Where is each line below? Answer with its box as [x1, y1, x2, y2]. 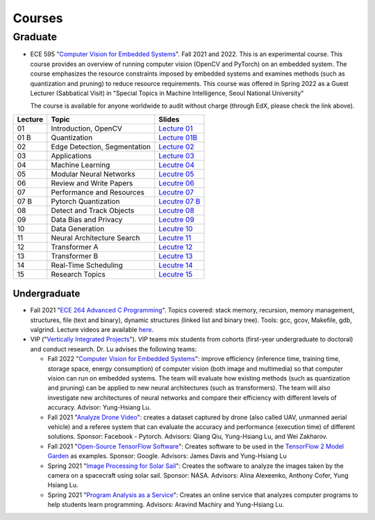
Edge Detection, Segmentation [51, 142, 151, 151]
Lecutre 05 [158, 169, 194, 178]
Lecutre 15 [158, 269, 193, 279]
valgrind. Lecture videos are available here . [30, 326, 154, 334]
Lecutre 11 [158, 233, 192, 242]
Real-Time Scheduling [51, 260, 123, 270]
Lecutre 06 [158, 178, 194, 187]
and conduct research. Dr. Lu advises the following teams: [30, 344, 197, 353]
